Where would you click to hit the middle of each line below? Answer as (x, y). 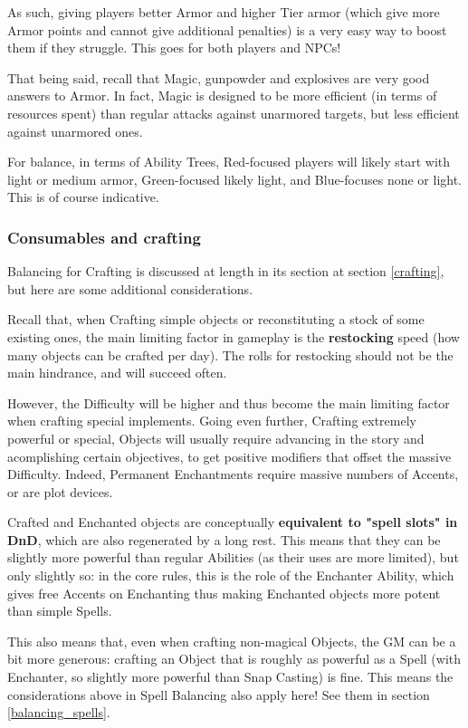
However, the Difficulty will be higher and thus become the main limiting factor (229, 402)
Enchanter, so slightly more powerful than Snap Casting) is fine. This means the (230, 677)
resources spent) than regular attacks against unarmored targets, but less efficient (234, 113)
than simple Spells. (60, 611)
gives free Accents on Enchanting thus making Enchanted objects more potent (224, 593)
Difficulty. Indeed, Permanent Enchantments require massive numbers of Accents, (233, 474)
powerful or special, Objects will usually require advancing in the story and (216, 438)
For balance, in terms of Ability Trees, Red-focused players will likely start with (229, 162)
